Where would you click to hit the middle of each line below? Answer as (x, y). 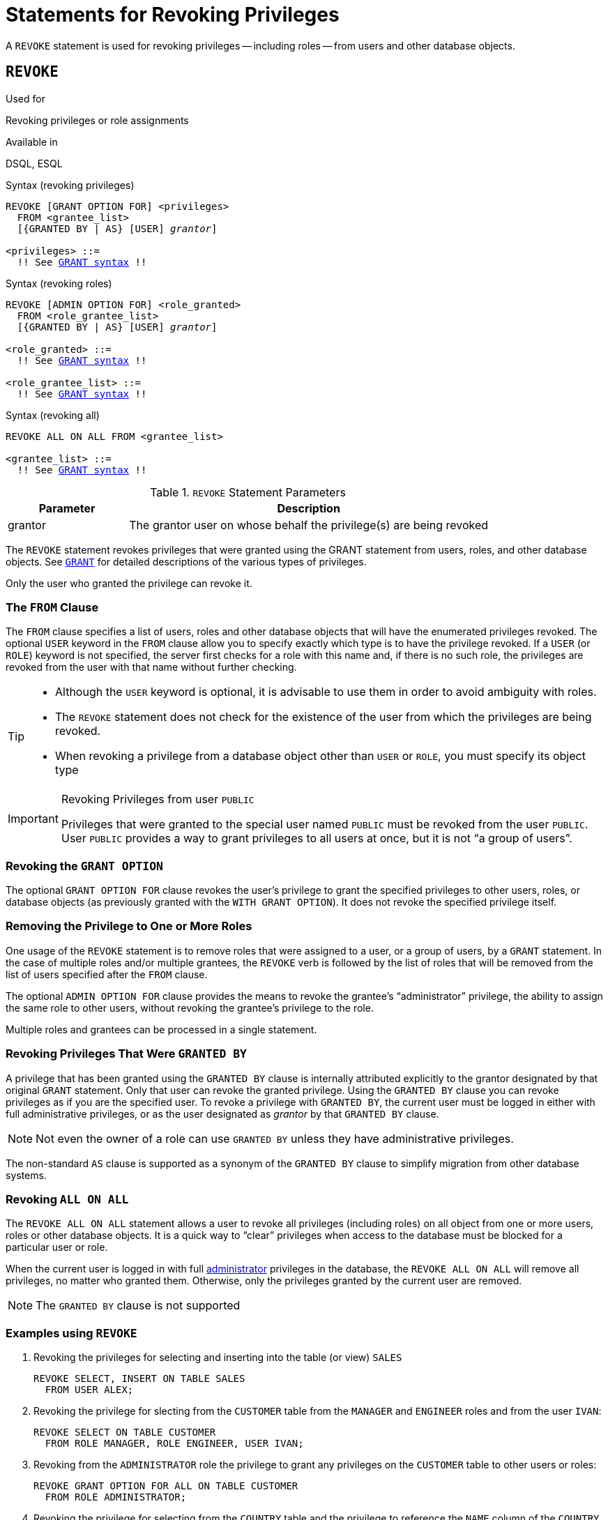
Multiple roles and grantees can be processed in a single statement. (161, 1029)
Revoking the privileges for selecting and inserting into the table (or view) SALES (218, 1358)
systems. (26, 1175)
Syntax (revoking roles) (59, 283)
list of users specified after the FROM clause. (107, 974)
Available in (32, 142)
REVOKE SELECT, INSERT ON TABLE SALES (139, 1379)
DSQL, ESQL (34, 163)
